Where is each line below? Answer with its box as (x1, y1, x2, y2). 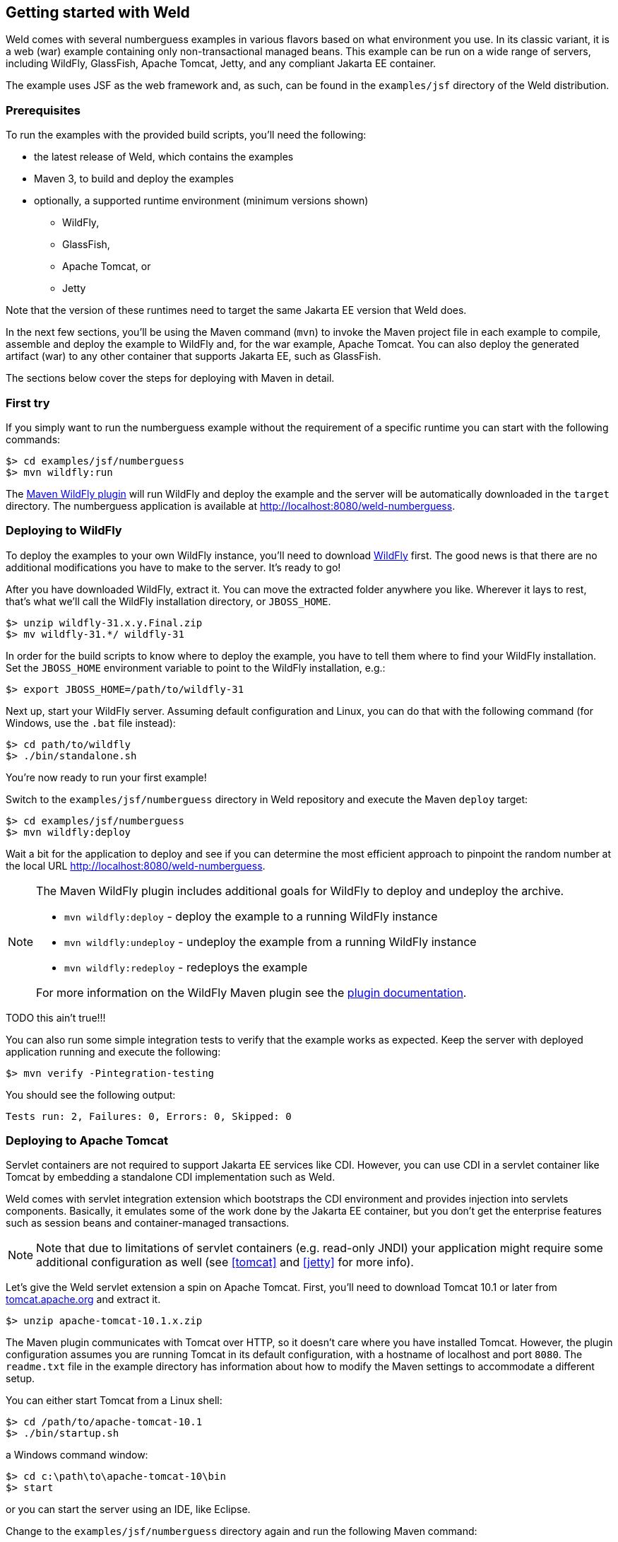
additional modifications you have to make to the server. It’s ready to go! (6, 561, 341, 573)
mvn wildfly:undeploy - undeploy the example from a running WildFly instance (64, 934, 477, 949)
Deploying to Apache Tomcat (6, 1133, 168, 1148)
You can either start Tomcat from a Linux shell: (6, 1394, 222, 1407)
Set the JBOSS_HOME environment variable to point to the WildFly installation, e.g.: (6, 661, 386, 674)
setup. (6, 1372, 35, 1385)
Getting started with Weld (6, 4, 190, 21)
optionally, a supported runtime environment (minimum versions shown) (34, 194, 369, 207)
